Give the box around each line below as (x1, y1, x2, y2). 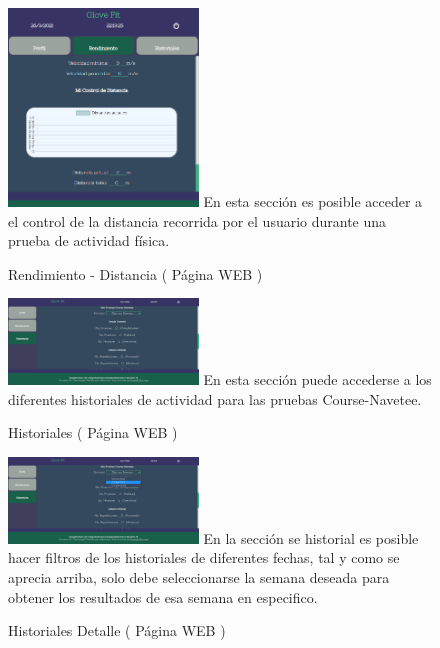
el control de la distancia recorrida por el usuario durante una (8, 210, 387, 231)
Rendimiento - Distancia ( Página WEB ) (8, 263, 263, 284)
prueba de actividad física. (8, 230, 170, 251)
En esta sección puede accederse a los (203, 369, 432, 390)
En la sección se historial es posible (203, 527, 419, 548)
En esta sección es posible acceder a (203, 190, 423, 211)
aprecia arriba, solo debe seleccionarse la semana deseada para (8, 566, 390, 587)
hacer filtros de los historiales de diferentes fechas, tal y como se (8, 547, 400, 568)
